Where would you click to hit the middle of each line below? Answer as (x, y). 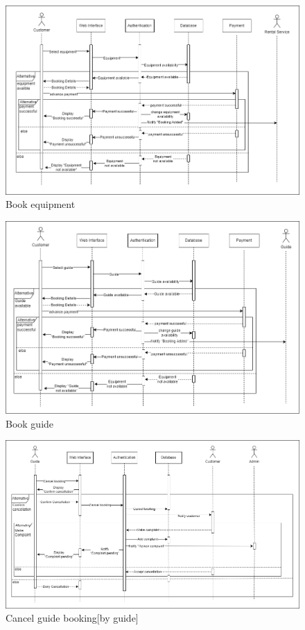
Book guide (30, 423)
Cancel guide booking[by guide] (72, 618)
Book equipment (41, 204)
